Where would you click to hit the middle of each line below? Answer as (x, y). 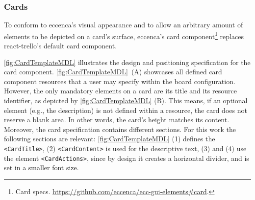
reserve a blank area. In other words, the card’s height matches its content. (117, 120)
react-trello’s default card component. (61, 46)
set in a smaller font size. (41, 167)
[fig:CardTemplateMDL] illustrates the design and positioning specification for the (127, 62)
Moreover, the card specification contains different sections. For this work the (120, 129)
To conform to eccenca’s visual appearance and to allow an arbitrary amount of (124, 25)
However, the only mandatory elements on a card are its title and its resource (120, 91)
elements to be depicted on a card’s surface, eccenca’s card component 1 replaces (124, 35)
